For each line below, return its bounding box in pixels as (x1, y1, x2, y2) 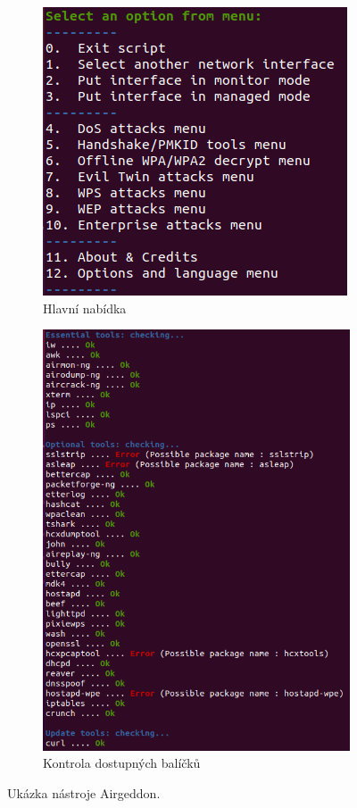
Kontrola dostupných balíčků (43, 754, 201, 772)
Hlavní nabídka (43, 298, 127, 317)
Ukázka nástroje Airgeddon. (7, 783, 161, 802)
